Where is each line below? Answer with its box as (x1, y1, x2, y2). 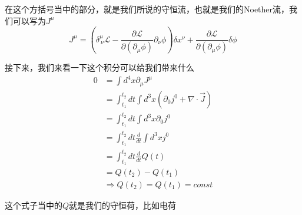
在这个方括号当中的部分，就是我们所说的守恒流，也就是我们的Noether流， (5, 3, 290, 15)
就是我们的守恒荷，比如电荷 (69, 199, 177, 211)
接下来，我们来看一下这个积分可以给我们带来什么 (5, 61, 194, 74)
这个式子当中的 (5, 199, 62, 211)
